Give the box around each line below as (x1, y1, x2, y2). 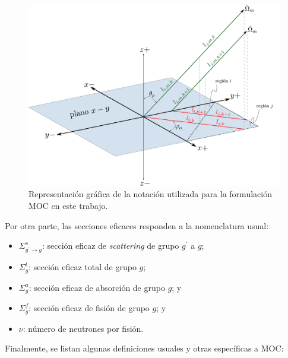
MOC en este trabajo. (29, 199, 108, 211)
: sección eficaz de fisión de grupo (29, 302, 150, 314)
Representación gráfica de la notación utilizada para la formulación (29, 188, 272, 200)
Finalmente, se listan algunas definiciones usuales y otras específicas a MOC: (5, 342, 284, 354)
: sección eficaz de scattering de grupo (42, 239, 179, 252)
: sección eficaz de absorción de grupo (29, 281, 165, 293)
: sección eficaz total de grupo (29, 261, 137, 273)
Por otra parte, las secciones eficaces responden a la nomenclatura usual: (5, 219, 269, 232)
